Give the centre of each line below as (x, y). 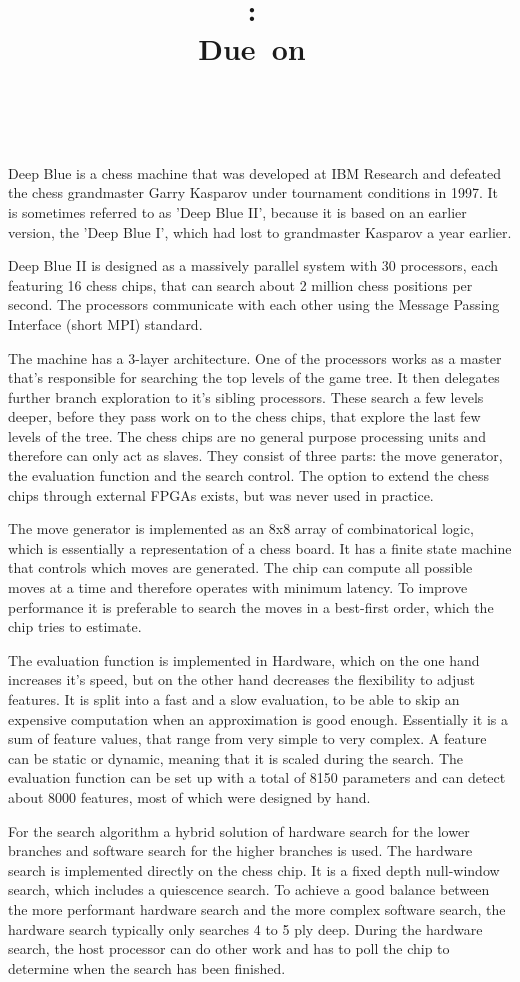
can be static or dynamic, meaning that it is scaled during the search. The (236, 757)
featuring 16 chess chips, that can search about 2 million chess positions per (240, 284)
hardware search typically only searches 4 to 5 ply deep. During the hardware (245, 928)
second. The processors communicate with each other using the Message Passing (254, 304)
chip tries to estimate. (75, 626)
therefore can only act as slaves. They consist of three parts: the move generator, (255, 455)
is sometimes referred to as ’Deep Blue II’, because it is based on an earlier (237, 211)
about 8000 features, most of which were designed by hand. (189, 796)
